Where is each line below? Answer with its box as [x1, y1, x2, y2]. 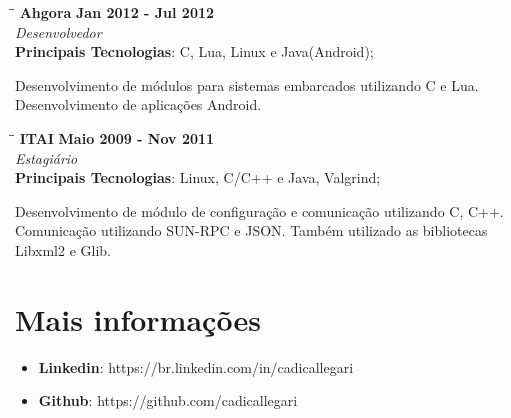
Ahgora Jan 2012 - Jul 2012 [19, 2, 215, 22]
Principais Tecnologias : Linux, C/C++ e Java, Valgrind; [15, 167, 381, 188]
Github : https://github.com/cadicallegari [38, 390, 298, 411]
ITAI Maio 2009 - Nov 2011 [19, 127, 215, 148]
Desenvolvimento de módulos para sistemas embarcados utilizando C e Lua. [15, 74, 479, 95]
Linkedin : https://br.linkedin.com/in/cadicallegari [38, 356, 354, 377]
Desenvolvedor [15, 21, 102, 42]
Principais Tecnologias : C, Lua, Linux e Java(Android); [15, 41, 374, 62]
